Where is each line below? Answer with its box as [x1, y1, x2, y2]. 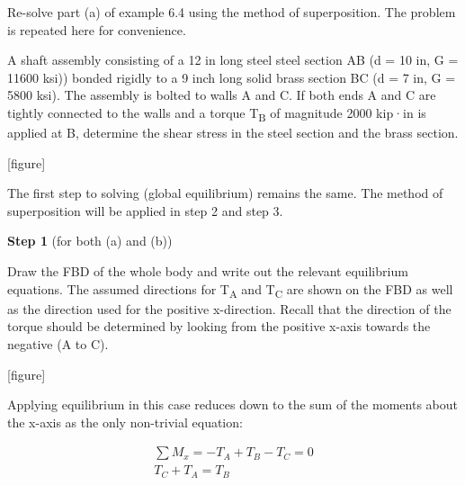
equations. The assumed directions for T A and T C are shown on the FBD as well [7, 279, 453, 301]
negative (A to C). [7, 334, 109, 353]
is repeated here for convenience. [7, 20, 186, 39]
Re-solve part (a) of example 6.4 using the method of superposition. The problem [7, 3, 456, 21]
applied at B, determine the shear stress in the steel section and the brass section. [7, 123, 459, 142]
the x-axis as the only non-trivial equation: [7, 412, 243, 431]
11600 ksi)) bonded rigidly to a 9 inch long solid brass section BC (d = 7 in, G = [7, 67, 456, 86]
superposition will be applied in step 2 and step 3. [7, 201, 283, 220]
